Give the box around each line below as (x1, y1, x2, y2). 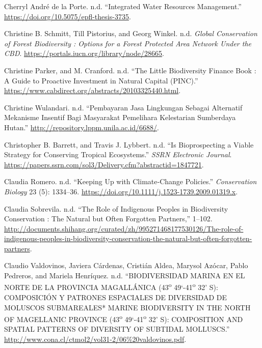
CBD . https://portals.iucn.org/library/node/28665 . (4, 48, 164, 59)
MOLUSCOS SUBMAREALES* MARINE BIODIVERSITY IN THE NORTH (4, 302, 251, 312)
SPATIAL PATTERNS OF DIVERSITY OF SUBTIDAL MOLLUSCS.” (4, 324, 230, 334)
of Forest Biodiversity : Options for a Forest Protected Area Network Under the (4, 38, 252, 48)
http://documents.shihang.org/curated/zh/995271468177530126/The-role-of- (4, 223, 244, 234)
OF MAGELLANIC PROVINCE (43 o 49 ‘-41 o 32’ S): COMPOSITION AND (4, 312, 243, 324)
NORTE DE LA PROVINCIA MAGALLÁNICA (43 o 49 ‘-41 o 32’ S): (4, 280, 218, 293)
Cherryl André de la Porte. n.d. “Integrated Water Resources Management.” (4, 1, 242, 11)
